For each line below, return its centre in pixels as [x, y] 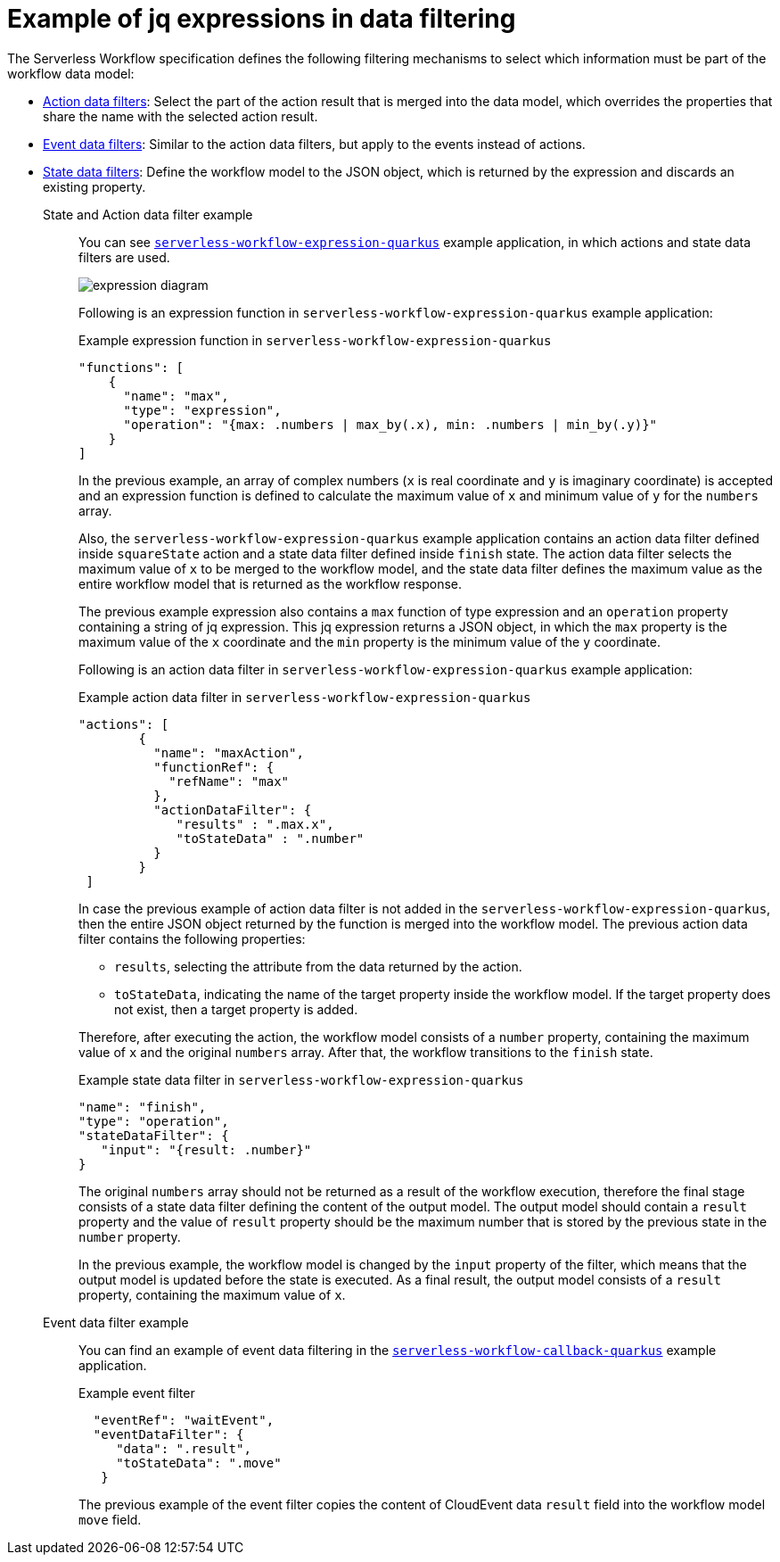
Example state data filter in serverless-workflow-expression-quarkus [301, 1079]
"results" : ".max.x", [255, 824]
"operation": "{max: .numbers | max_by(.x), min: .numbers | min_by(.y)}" [390, 424]
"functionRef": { [214, 767]
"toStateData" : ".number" [270, 838]
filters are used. [124, 257]
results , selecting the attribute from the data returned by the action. [318, 966]
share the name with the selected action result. [181, 116]
